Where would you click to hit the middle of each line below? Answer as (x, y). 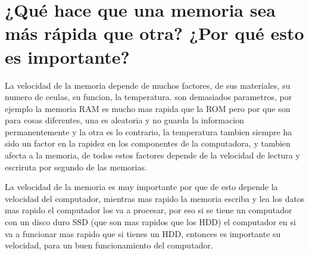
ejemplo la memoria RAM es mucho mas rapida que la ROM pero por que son (148, 108)
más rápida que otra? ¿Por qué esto (154, 33)
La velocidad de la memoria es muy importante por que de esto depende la (141, 187)
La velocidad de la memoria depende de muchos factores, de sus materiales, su (148, 85)
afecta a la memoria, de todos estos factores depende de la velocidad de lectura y (152, 155)
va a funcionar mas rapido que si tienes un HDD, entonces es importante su (143, 233)
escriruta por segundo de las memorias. (76, 167)
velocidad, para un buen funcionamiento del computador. (109, 245)
